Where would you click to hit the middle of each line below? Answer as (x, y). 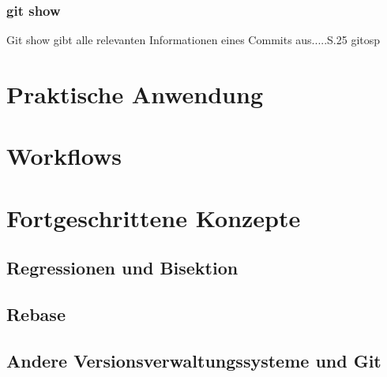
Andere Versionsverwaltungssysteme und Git (194, 360)
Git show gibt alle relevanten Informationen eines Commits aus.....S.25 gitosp (193, 40)
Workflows (64, 156)
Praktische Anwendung (135, 94)
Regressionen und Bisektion (122, 268)
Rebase (36, 314)
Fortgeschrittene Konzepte (154, 217)
